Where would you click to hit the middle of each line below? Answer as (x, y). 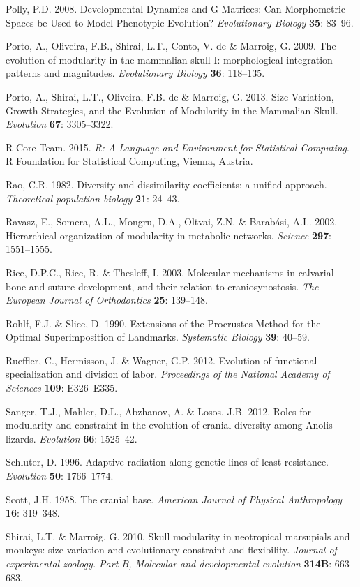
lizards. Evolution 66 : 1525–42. (72, 438)
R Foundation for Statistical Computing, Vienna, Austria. (129, 161)
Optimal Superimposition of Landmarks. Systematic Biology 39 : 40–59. (158, 337)
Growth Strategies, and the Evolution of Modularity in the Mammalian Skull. (172, 110)
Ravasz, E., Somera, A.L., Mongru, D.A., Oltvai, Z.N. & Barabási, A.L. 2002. (172, 222)
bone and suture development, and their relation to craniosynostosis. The (162, 286)
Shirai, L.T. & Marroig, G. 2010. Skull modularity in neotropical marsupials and (178, 536)
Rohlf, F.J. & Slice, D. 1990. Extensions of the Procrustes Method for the (163, 323)
